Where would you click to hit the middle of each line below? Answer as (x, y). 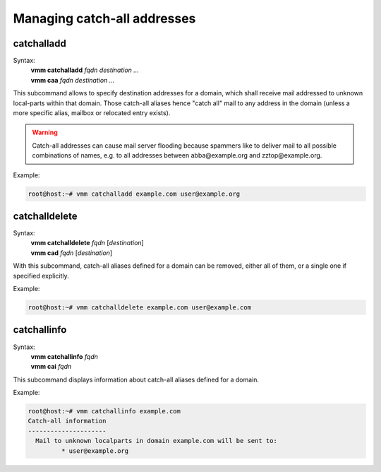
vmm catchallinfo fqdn (64, 356)
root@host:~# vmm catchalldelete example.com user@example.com (140, 307)
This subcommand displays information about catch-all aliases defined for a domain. (136, 379)
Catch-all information (67, 421)
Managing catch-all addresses (104, 18)
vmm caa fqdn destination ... (73, 80)
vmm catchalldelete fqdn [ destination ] (87, 243)
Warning (45, 132)
